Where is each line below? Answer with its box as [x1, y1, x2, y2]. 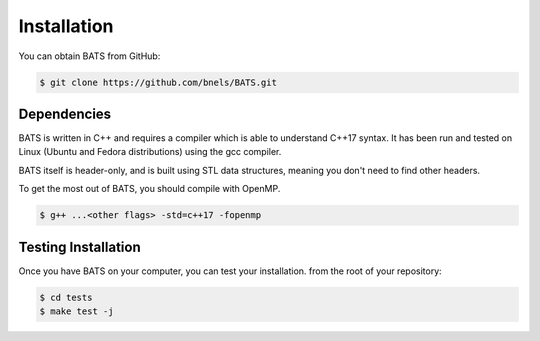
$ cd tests [39, 291, 93, 303]
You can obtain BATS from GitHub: [18, 50, 161, 62]
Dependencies [18, 105, 112, 122]
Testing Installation [18, 238, 141, 255]
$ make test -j [39, 306, 114, 317]
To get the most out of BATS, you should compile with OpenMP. [18, 183, 281, 195]
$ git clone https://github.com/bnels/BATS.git [39, 76, 277, 88]
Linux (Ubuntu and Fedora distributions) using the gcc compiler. [18, 146, 282, 158]
